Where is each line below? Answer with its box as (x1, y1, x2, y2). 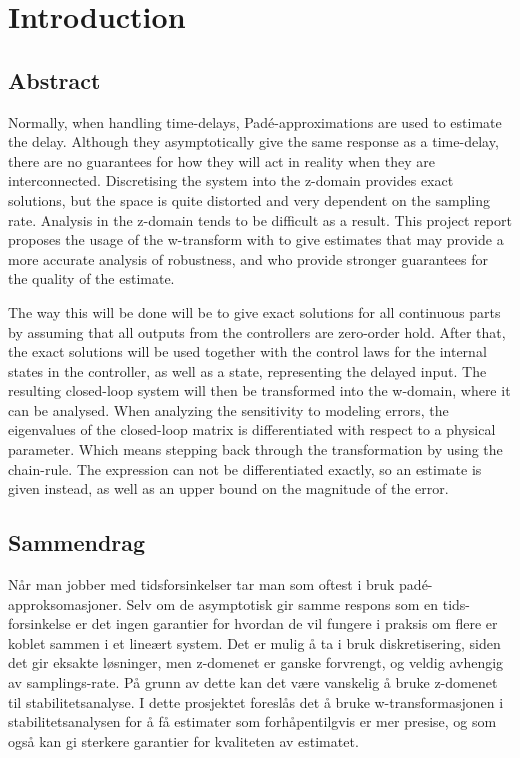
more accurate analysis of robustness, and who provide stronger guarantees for (8, 248, 488, 269)
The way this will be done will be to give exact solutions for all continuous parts (8, 301, 501, 322)
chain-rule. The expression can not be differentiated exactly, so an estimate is (8, 458, 482, 479)
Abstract (8, 64, 101, 95)
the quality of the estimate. (8, 268, 175, 289)
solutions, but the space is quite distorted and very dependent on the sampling (8, 189, 491, 210)
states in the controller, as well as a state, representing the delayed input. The (8, 360, 487, 381)
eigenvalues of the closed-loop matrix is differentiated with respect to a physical (8, 419, 496, 440)
